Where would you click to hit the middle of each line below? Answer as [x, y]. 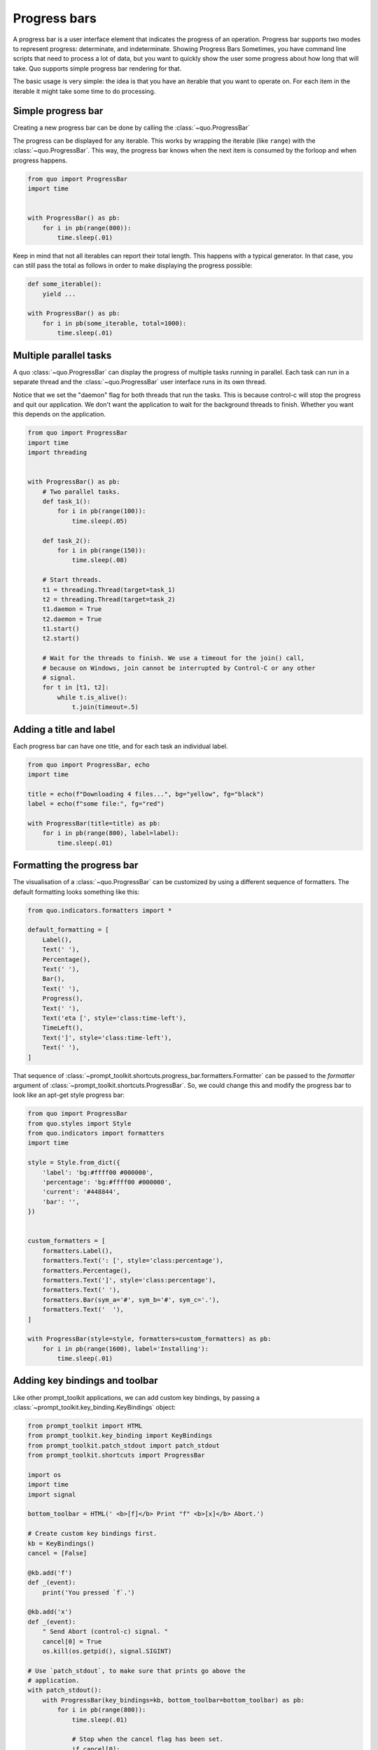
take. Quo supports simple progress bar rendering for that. [97, 68]
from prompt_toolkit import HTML [85, 1426]
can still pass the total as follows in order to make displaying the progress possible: [133, 265]
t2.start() [61, 638]
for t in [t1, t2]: [76, 687]
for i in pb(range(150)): [101, 550]
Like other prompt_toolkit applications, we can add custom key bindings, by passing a [136, 1397]
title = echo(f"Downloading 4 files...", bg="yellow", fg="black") [146, 794]
